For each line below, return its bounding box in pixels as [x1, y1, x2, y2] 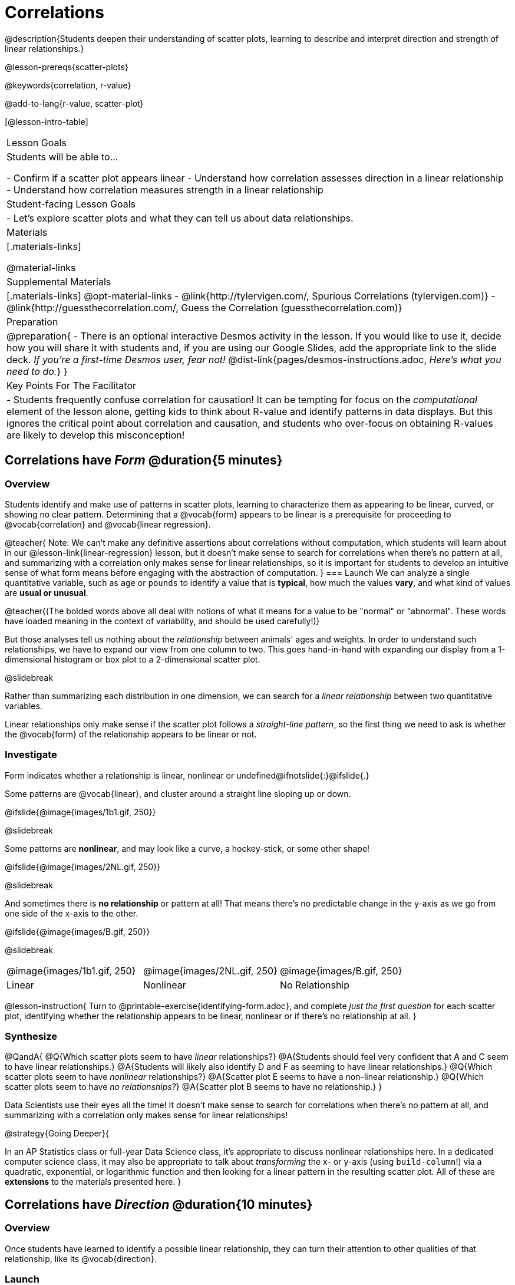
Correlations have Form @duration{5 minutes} [5, 453, 283, 468]
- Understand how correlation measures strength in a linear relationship [6, 183, 323, 196]
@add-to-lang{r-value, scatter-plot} [5, 98, 144, 108]
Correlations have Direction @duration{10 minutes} [5, 1197, 313, 1212]
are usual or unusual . [5, 587, 88, 598]
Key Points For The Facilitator [6, 379, 137, 391]
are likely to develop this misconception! [6, 429, 185, 441]
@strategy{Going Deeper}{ [5, 1128, 110, 1139]
